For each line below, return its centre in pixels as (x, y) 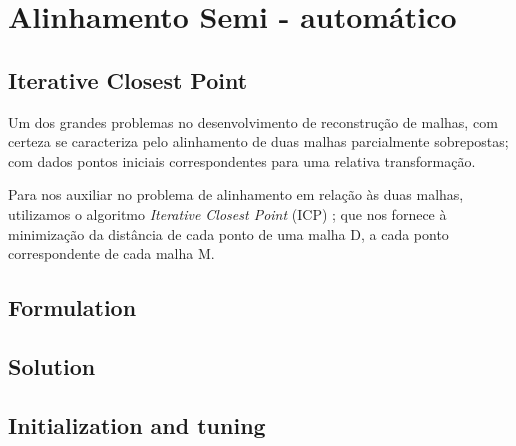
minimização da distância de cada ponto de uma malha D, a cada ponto (228, 233)
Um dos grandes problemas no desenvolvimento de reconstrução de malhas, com (253, 121)
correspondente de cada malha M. (111, 253)
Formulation (72, 307)
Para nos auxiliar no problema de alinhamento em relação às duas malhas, (236, 194)
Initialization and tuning (137, 424)
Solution (52, 365)
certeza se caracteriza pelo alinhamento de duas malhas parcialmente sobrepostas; (258, 141)
